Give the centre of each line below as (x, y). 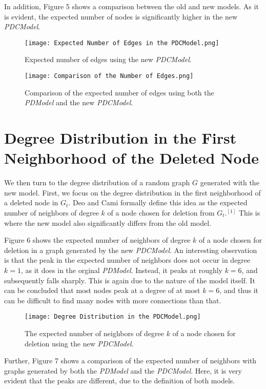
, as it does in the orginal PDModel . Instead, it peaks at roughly (121, 270)
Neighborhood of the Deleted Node (132, 158)
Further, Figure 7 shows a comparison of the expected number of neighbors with (130, 361)
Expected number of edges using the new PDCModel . (108, 59)
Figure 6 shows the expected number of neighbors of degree (97, 240)
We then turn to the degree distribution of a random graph (97, 182)
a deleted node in (31, 202)
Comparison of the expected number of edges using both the (119, 92)
